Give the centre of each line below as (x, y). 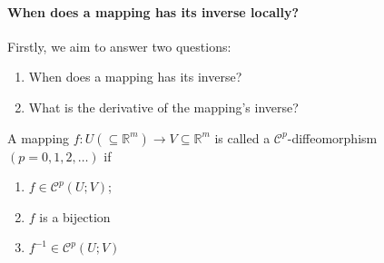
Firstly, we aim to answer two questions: (119, 46)
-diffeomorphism (332, 137)
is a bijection (75, 216)
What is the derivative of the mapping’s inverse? (163, 107)
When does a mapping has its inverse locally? (153, 11)
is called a (242, 137)
